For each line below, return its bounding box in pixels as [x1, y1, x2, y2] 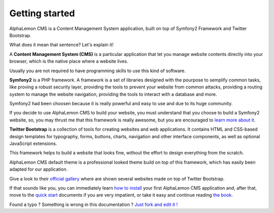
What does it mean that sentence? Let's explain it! [9, 42, 114, 48]
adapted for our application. [9, 166, 68, 172]
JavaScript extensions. [9, 140, 57, 147]
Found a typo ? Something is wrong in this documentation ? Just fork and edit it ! [9, 201, 178, 207]
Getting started [9, 8, 75, 19]
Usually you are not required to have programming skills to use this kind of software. [9, 68, 186, 74]
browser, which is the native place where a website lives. [9, 58, 128, 65]
